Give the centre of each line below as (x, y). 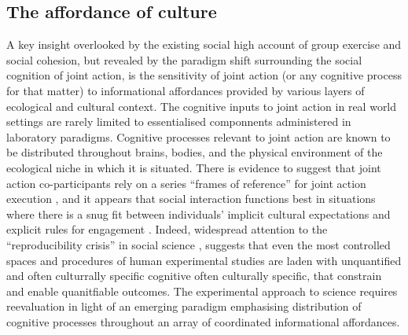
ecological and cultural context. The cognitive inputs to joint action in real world (202, 106)
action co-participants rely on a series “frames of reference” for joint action (186, 183)
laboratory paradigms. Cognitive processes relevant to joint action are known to (198, 136)
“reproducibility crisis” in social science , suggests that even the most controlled (198, 244)
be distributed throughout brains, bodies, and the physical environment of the (195, 152)
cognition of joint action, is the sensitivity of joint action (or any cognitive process (204, 75)
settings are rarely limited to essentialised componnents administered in (179, 121)
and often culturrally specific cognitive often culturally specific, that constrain (194, 276)
